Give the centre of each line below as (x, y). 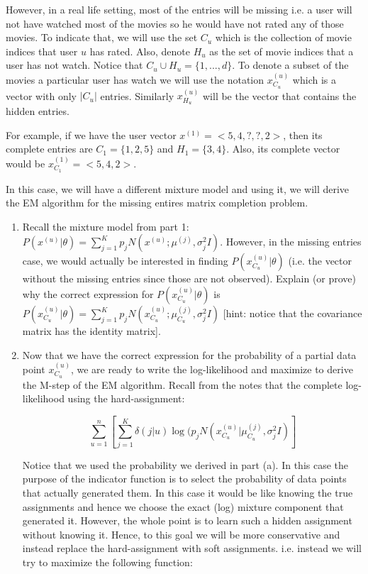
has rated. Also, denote (140, 51)
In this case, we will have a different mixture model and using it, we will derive (178, 188)
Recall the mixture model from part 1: (106, 226)
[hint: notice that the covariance (292, 313)
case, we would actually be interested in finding (125, 261)
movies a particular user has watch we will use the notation (135, 79)
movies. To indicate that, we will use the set (102, 37)
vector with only (41, 95)
